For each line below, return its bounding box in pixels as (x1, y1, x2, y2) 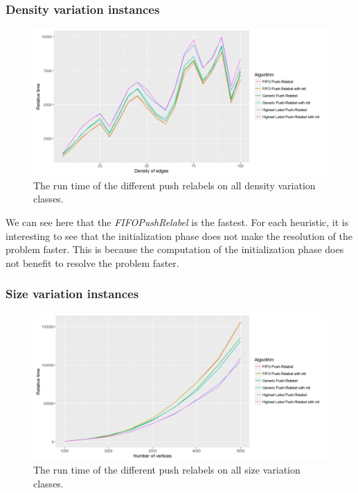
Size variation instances (6, 285, 139, 302)
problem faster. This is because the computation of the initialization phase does (6, 242, 344, 257)
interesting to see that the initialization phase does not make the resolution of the (6, 228, 352, 243)
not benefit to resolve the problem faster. (6, 255, 179, 270)
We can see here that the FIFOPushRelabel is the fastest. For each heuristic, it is (6, 215, 349, 229)
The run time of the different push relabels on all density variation (33, 178, 316, 192)
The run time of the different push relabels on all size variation (33, 462, 301, 477)
